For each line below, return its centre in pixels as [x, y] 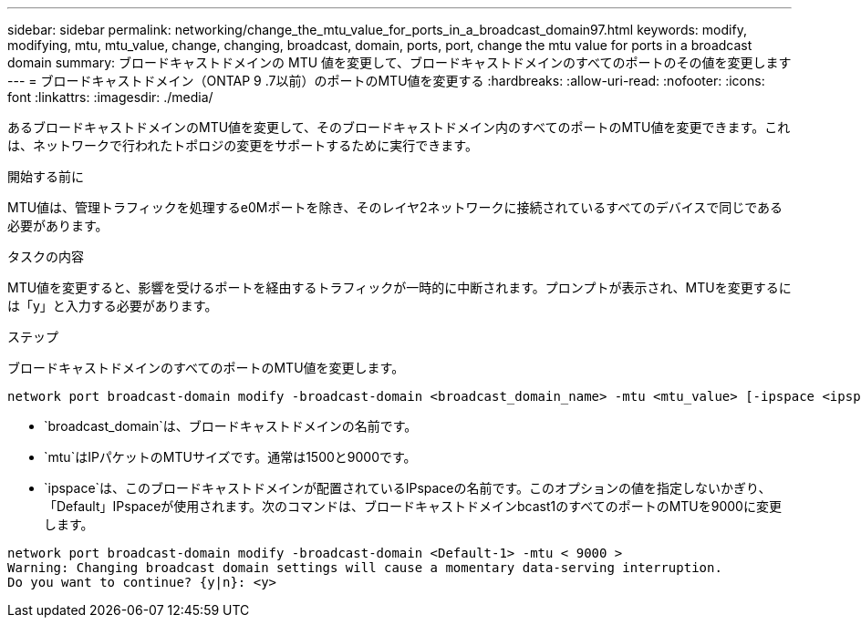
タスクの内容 [46, 256]
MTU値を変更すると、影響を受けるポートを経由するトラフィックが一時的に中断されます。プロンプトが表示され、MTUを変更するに [399, 287]
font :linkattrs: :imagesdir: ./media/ [110, 97]
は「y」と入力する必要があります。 [113, 306]
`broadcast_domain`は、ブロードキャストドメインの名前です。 [231, 426]
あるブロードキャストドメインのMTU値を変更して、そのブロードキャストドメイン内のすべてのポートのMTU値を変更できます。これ [399, 127]
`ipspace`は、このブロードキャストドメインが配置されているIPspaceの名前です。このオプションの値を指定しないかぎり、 [408, 488]
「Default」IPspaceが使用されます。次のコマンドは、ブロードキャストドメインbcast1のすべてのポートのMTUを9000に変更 [413, 506]
